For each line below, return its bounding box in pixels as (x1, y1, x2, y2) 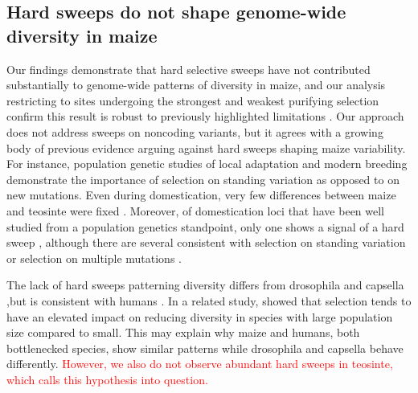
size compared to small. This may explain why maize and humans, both (6, 324, 360, 341)
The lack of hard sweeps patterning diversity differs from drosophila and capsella (6, 276, 404, 293)
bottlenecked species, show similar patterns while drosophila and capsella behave (6, 339, 404, 356)
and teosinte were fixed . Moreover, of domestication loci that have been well (6, 202, 385, 219)
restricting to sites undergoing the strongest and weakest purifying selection (6, 92, 379, 108)
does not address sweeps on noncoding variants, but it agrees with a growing (6, 123, 383, 140)
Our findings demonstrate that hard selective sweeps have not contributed (6, 60, 371, 77)
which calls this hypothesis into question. (6, 370, 208, 387)
